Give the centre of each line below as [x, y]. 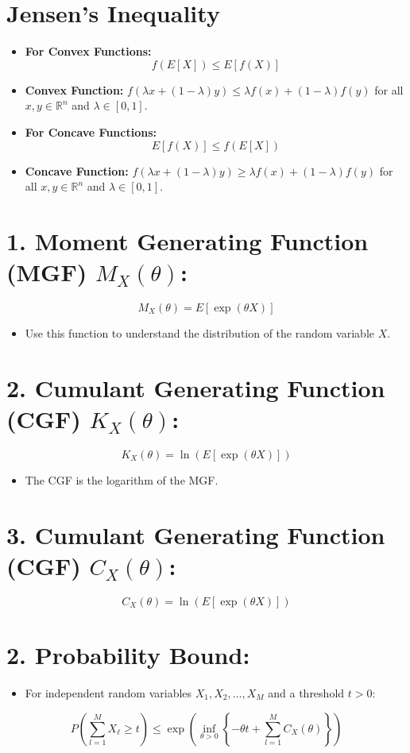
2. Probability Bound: [128, 655]
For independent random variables [108, 692]
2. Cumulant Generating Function [196, 387]
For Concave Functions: [91, 131]
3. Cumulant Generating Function [196, 534]
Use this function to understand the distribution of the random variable [199, 333]
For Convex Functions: [88, 51]
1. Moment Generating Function [188, 240]
